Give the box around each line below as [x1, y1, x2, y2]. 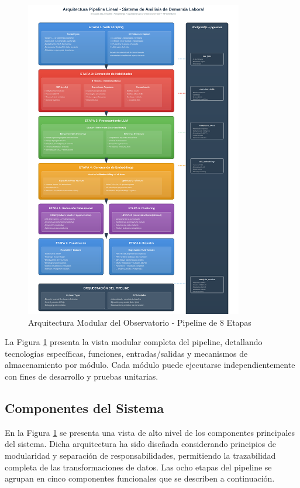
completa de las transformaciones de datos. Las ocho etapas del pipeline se [5, 460, 272, 473]
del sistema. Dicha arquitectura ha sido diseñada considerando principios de [5, 438, 277, 450]
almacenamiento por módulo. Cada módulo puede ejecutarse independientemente [5, 359, 295, 371]
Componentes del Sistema [5, 398, 164, 417]
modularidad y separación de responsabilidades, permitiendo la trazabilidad [5, 449, 276, 461]
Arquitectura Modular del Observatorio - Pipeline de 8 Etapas [28, 316, 251, 328]
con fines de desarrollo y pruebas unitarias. [5, 370, 158, 382]
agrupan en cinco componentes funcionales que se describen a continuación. [5, 472, 275, 484]
